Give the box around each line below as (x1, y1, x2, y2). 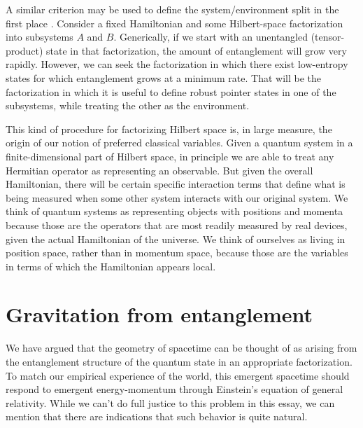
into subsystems (6, 29, 73, 44)
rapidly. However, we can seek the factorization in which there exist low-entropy (6, 57, 348, 71)
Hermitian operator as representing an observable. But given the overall (6, 163, 313, 177)
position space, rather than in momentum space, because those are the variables (6, 245, 348, 260)
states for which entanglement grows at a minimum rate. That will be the (6, 70, 322, 85)
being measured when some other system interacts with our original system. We (6, 190, 348, 205)
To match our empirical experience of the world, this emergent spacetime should (6, 368, 350, 382)
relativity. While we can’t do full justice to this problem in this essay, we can (6, 395, 335, 410)
